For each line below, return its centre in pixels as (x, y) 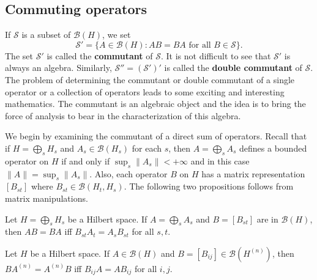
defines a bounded (273, 148)
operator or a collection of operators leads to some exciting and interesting (145, 91)
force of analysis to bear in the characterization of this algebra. (123, 115)
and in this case (220, 160)
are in (267, 219)
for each (147, 148)
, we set (117, 35)
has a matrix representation (253, 173)
